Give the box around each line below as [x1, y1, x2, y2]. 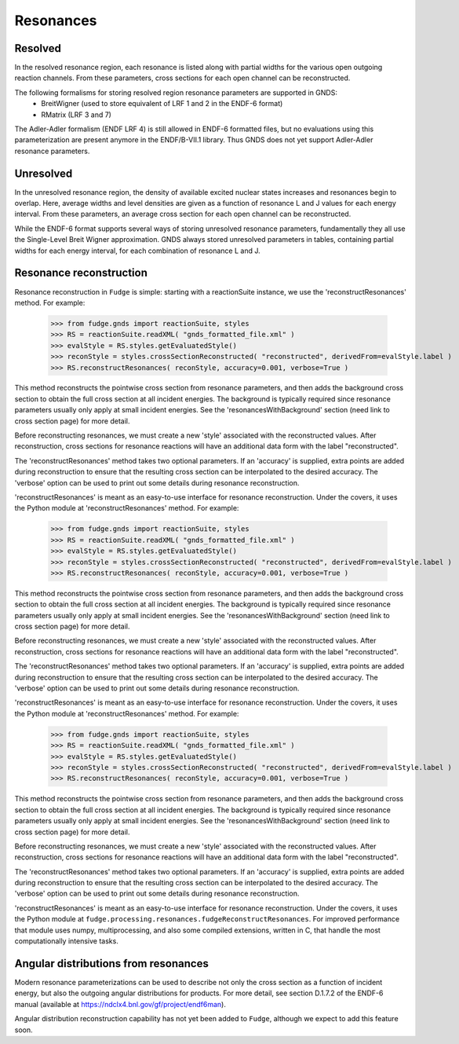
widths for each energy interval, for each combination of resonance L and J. [14, 246, 260, 255]
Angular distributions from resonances [14, 957, 209, 970]
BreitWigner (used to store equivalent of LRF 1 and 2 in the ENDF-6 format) [41, 99, 283, 108]
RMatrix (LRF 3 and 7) [41, 110, 111, 119]
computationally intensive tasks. [14, 936, 119, 946]
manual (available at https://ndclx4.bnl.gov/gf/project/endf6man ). [14, 999, 227, 1009]
